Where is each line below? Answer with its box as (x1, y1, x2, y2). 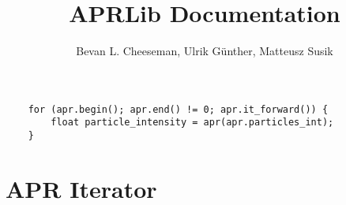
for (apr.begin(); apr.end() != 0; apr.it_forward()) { (28, 103, 329, 115)
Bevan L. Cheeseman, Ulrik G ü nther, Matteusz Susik (76, 43, 333, 59)
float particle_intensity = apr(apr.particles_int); (51, 117, 334, 129)
